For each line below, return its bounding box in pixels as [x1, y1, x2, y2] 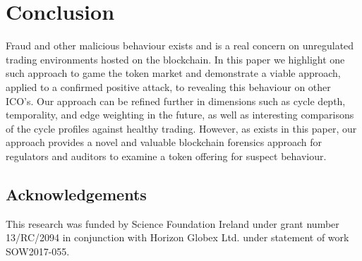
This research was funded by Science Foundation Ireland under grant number [6, 216, 339, 231]
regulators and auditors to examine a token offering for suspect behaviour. [6, 148, 327, 163]
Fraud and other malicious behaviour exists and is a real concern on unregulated [6, 38, 354, 53]
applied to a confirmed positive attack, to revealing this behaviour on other [6, 79, 331, 94]
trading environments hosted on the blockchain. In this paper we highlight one [6, 51, 345, 66]
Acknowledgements [6, 183, 147, 205]
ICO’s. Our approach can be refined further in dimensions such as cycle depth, [6, 93, 346, 108]
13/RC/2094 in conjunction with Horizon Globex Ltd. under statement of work [6, 230, 349, 245]
